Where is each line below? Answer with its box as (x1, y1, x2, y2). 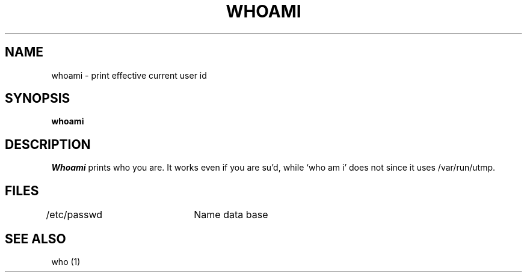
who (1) (51, 256, 81, 267)
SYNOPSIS (5, 91, 70, 106)
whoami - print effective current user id (51, 70, 207, 81)
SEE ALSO (5, 231, 66, 246)
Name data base (194, 209, 268, 221)
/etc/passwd (46, 209, 103, 221)
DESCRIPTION (5, 136, 91, 152)
